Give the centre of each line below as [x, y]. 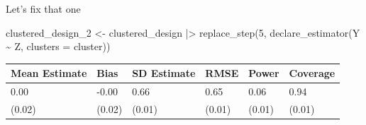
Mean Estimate [49, 73]
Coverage [312, 73]
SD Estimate [164, 73]
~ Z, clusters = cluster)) [58, 46]
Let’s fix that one [43, 8]
